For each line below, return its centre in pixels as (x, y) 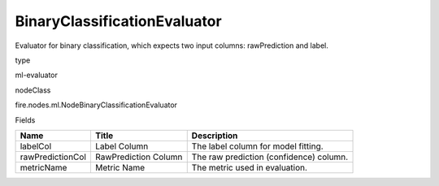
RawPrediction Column (139, 157)
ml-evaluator (37, 75)
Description (215, 136)
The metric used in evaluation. (250, 167)
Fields (25, 120)
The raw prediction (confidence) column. (270, 157)
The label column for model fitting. (258, 146)
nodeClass (33, 90)
